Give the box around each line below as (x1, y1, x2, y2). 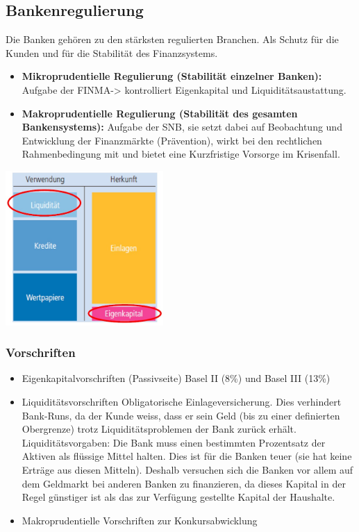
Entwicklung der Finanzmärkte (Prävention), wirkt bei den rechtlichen (22, 133, 322, 147)
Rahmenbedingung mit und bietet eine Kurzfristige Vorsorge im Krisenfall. (22, 147, 340, 161)
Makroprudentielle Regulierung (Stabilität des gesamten (22, 106, 298, 120)
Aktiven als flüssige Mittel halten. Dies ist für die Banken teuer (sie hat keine (22, 449, 352, 463)
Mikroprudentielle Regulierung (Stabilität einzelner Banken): (22, 69, 322, 83)
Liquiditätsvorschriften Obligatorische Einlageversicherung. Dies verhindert (22, 394, 342, 408)
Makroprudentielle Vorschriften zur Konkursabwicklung (22, 513, 258, 527)
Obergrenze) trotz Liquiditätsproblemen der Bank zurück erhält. (22, 422, 297, 436)
